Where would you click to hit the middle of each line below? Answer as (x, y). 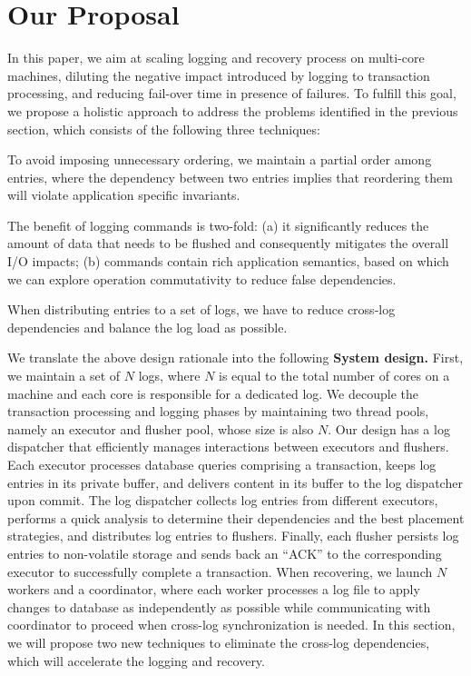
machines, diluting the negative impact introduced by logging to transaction (219, 75)
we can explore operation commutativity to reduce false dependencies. (202, 278)
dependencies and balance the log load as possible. (147, 327)
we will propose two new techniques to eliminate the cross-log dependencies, (219, 642)
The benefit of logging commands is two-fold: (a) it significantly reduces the (218, 225)
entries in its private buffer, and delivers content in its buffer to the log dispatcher (235, 482)
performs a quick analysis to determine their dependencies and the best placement (236, 517)
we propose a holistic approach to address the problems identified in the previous (233, 110)
